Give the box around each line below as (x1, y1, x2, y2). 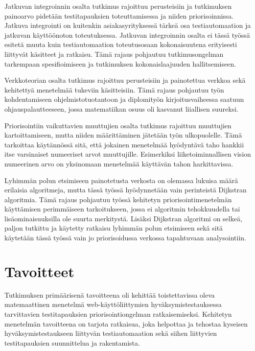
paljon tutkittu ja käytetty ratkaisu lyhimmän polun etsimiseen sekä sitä (4, 223, 223, 233)
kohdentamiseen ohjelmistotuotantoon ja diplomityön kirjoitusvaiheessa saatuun (4, 94, 244, 104)
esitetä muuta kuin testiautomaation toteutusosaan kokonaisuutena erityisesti (4, 39, 237, 49)
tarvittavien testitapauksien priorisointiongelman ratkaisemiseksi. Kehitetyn (4, 308, 232, 319)
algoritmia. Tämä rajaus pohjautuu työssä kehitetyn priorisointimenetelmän (4, 194, 232, 204)
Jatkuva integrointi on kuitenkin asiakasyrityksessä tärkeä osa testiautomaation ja (4, 20, 251, 30)
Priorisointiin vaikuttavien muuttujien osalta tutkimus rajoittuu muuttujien (4, 120, 232, 130)
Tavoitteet (4, 261, 74, 281)
